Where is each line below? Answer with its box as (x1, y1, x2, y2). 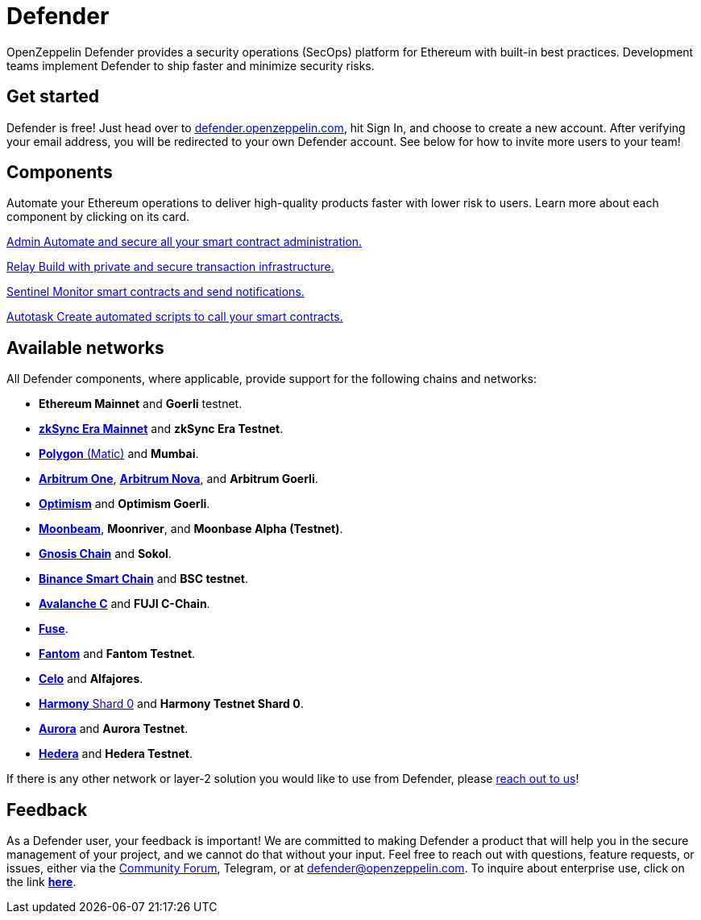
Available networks (6, 337, 164, 358)
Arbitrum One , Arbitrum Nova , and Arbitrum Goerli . (39, 472, 318, 486)
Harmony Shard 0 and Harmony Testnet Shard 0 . (39, 697, 304, 711)
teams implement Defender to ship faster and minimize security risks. (6, 58, 375, 73)
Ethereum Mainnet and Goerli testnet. (39, 397, 243, 411)
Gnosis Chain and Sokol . (39, 547, 172, 561)
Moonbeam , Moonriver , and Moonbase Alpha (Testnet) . (39, 522, 343, 536)
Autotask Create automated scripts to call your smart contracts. (6, 310, 343, 324)
